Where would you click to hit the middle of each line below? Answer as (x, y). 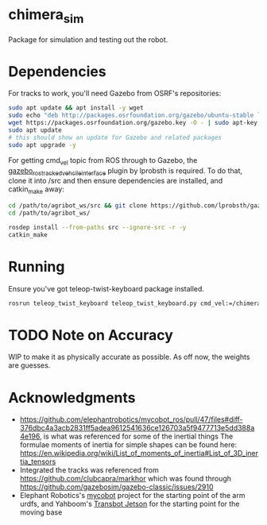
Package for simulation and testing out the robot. (88, 39)
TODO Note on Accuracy (91, 335)
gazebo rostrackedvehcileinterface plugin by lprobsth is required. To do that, (126, 171)
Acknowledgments (72, 398)
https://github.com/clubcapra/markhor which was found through (126, 479)
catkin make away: (37, 190)
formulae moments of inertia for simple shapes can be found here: (128, 445)
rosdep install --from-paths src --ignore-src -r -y (97, 227)
